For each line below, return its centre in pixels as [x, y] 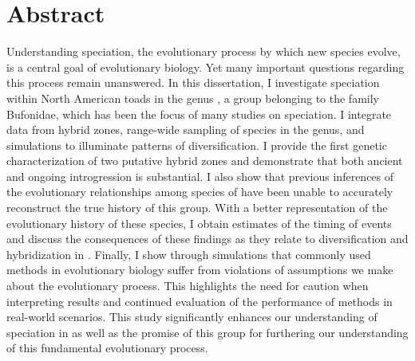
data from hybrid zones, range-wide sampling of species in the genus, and [186, 129]
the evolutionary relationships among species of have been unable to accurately [200, 192]
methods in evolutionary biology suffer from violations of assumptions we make [200, 270]
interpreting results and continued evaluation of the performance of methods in [200, 301]
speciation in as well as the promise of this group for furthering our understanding [207, 332]
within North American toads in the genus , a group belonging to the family [193, 98]
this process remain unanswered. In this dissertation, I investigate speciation [193, 82]
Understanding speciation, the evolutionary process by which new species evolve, [204, 51]
